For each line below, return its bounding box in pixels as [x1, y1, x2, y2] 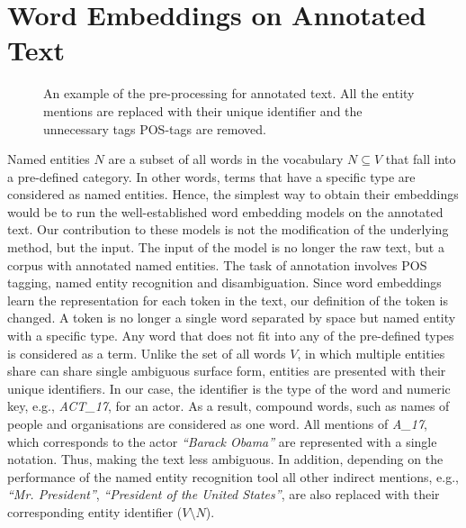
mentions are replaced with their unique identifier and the [43, 101, 363, 120]
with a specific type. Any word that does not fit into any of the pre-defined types [7, 326, 454, 345]
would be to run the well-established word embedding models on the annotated [7, 202, 444, 221]
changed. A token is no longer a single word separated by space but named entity [7, 308, 456, 327]
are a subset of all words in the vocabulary [108, 150, 344, 168]
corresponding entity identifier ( [7, 502, 183, 521]
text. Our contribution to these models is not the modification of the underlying [7, 220, 449, 239]
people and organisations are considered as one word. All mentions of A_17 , [7, 414, 427, 432]
